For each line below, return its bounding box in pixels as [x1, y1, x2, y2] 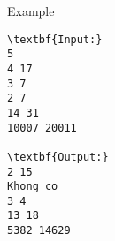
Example [7, 2, 55, 19]
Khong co [7, 180, 58, 193]
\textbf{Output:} [7, 150, 109, 163]
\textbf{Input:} [7, 33, 103, 46]
